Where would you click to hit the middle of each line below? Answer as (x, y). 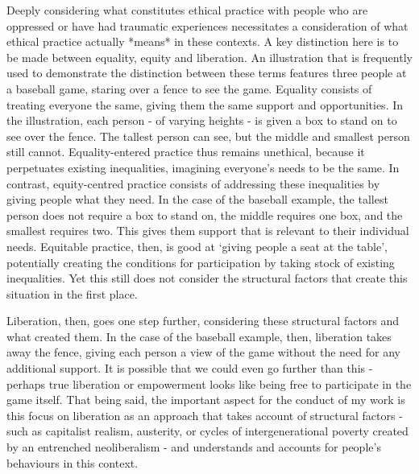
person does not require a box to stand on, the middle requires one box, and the (205, 214)
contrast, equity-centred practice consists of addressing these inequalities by (193, 183)
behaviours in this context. (73, 462)
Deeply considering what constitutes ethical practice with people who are (187, 10)
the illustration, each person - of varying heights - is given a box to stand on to (202, 120)
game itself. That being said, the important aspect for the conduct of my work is (206, 400)
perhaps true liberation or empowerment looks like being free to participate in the (209, 383)
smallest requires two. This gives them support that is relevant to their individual (208, 231)
